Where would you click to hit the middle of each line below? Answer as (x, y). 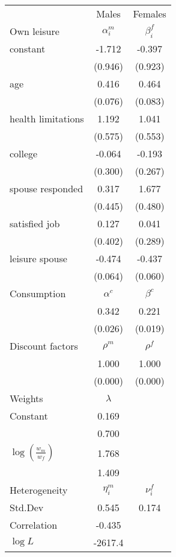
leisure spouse (38, 258)
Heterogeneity (39, 490)
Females (150, 14)
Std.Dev (27, 507)
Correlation (34, 525)
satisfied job (35, 223)
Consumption (38, 293)
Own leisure (35, 31)
